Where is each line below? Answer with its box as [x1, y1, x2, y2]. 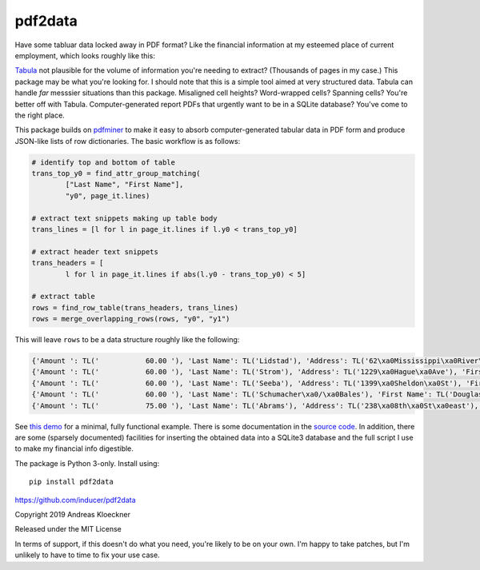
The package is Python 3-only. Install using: [14, 458, 160, 468]
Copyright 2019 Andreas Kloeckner [14, 509, 131, 519]
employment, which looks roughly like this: [14, 50, 155, 60]
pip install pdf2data [29, 477, 114, 487]
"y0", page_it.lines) [65, 191, 150, 200]
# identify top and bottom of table [31, 157, 176, 167]
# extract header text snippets [31, 247, 159, 256]
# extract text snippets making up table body [31, 213, 218, 223]
